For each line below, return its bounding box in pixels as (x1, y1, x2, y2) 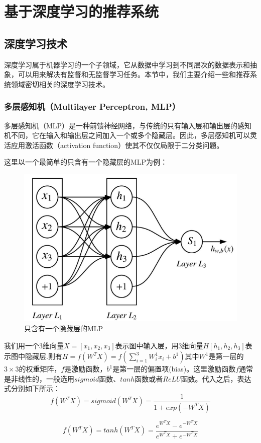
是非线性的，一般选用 (4, 373, 74, 384)
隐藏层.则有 (25, 351, 62, 361)
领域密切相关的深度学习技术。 (11, 79, 109, 89)
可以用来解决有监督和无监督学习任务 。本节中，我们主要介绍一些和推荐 (18, 69, 250, 80)
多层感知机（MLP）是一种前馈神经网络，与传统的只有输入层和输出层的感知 (4, 120, 252, 130)
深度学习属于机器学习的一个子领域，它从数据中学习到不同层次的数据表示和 (4, 59, 250, 69)
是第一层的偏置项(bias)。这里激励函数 (112, 363, 236, 374)
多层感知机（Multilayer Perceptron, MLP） (4, 100, 181, 113)
